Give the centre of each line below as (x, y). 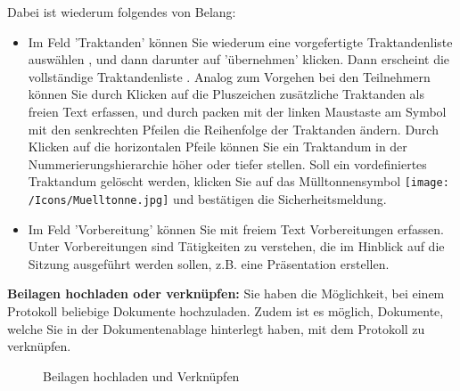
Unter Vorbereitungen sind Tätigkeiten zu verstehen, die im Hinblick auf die (236, 246)
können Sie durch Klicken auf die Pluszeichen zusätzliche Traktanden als (226, 94)
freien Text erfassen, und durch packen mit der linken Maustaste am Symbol (237, 111)
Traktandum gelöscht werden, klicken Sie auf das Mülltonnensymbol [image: (238, 181)
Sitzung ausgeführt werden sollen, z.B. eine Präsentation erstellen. (209, 263)
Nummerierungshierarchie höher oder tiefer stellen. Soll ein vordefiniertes (227, 163)
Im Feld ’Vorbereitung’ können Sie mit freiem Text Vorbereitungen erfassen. (236, 228)
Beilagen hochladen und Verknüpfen (141, 375)
